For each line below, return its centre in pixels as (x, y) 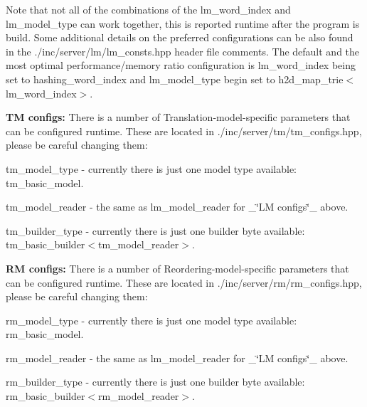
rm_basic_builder (46, 396)
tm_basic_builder (46, 244)
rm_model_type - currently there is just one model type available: (151, 320)
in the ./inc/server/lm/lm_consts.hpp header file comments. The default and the (183, 51)
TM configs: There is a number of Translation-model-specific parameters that (178, 117)
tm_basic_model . (45, 183)
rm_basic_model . (45, 334)
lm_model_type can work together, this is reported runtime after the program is (183, 23)
